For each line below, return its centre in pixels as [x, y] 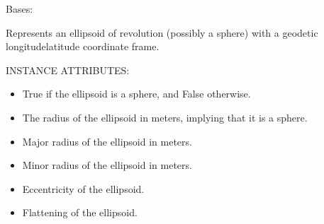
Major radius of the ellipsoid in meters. [107, 141]
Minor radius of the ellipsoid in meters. [107, 165]
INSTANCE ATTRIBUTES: [68, 70]
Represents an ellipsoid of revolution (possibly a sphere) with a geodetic [162, 32]
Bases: [19, 8]
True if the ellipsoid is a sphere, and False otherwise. [136, 94]
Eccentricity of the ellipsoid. [83, 188]
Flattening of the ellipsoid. [80, 212]
